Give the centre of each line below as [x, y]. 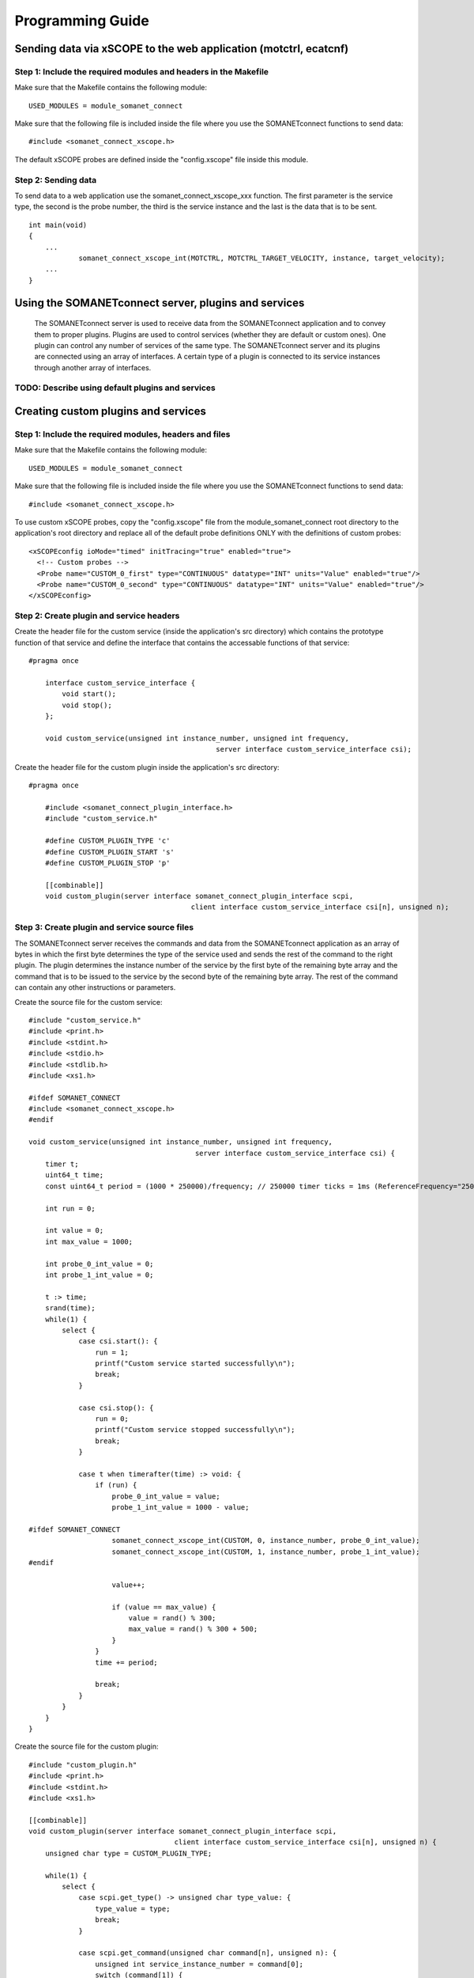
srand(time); [70, 1308]
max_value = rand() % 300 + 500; [193, 1629]
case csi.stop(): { [116, 1408]
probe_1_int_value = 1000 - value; [181, 1508]
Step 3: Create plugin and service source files [104, 927]
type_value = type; [133, 1908]
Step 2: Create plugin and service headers [97, 616]
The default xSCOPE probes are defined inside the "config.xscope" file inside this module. [162, 159]
